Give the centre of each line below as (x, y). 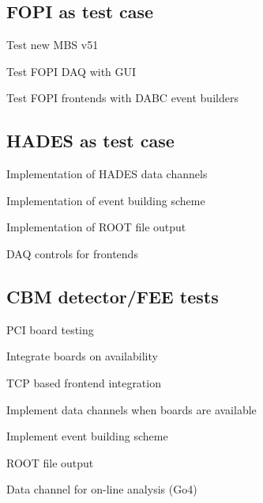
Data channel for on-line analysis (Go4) (102, 489)
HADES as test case (90, 141)
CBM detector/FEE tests (113, 296)
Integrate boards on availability (82, 356)
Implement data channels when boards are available (131, 409)
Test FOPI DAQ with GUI (71, 71)
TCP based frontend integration (84, 382)
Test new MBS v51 (53, 45)
